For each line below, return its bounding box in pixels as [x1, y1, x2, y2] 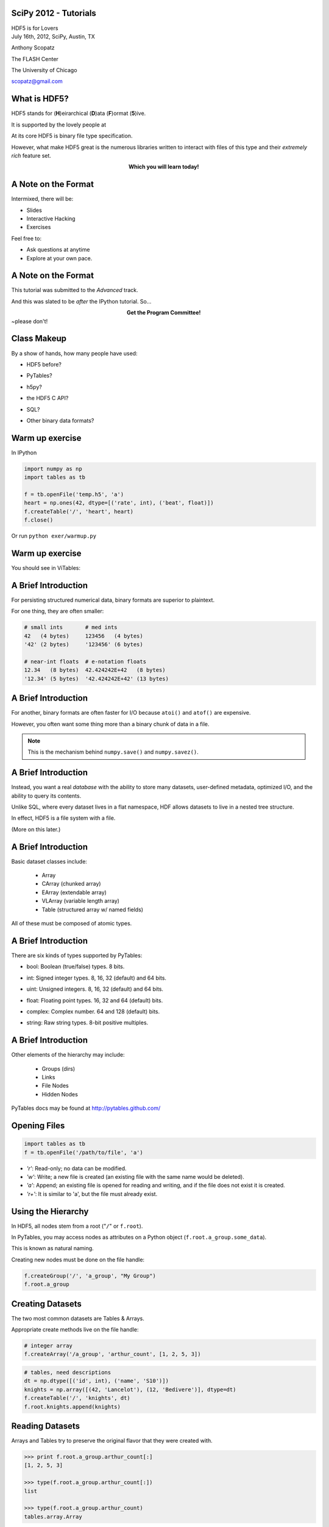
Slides [26, 206, 42, 214]
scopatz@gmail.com [11, 78, 63, 85]
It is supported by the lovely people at [11, 121, 107, 128]
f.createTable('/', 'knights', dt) [24, 1394, 130, 1402]
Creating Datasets [11, 1299, 82, 1309]
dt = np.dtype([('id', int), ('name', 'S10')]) [24, 1377, 169, 1385]
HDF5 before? [26, 360, 62, 368]
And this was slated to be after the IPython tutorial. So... [11, 297, 152, 305]
